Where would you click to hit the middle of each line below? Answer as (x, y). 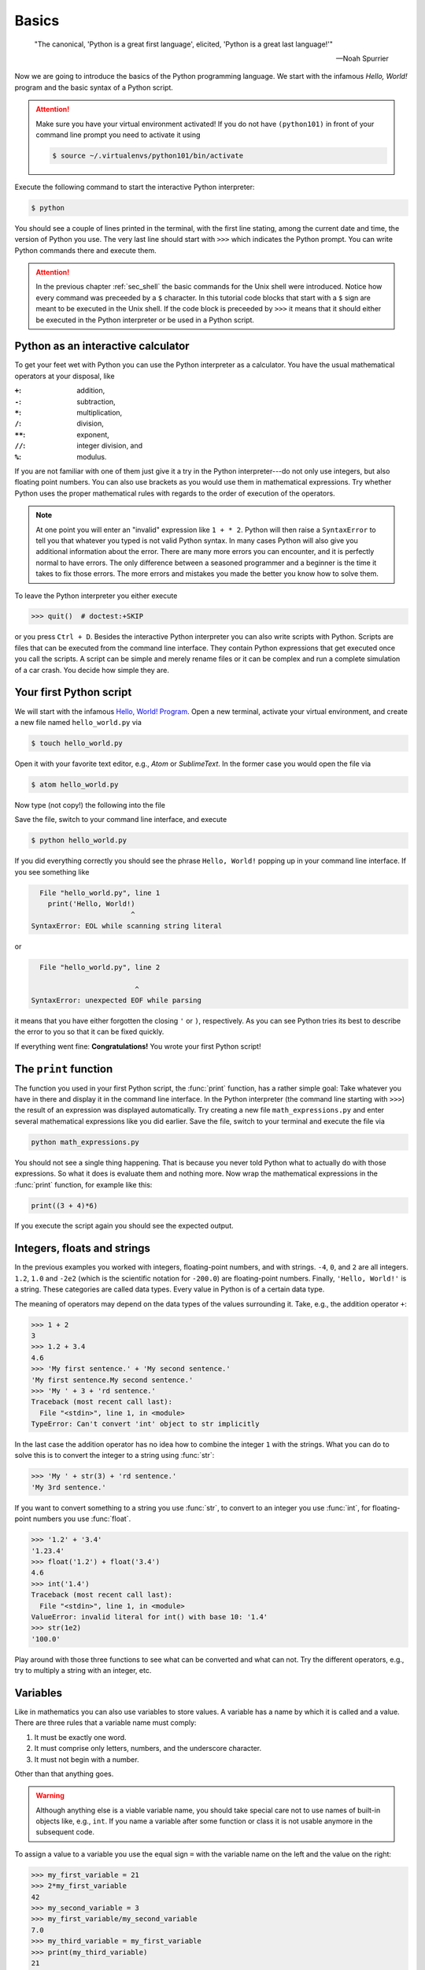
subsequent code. (65, 1832)
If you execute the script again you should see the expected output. (124, 1226)
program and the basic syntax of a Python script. (94, 87)
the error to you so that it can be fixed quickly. (89, 1031)
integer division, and (110, 446)
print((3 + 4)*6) (65, 1205)
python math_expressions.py (85, 1142)
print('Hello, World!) (91, 903)
